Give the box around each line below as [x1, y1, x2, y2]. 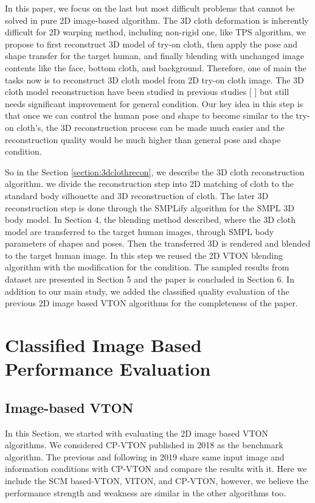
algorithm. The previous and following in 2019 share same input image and [5, 450, 285, 463]
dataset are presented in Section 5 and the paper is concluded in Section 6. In [5, 273, 294, 286]
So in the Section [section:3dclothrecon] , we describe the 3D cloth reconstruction [5, 165, 305, 178]
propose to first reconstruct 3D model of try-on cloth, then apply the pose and [5, 37, 297, 50]
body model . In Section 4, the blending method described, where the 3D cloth [5, 213, 296, 226]
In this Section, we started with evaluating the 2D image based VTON [5, 426, 268, 439]
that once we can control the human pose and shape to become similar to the [5, 109, 293, 122]
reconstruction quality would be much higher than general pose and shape [5, 133, 281, 146]
